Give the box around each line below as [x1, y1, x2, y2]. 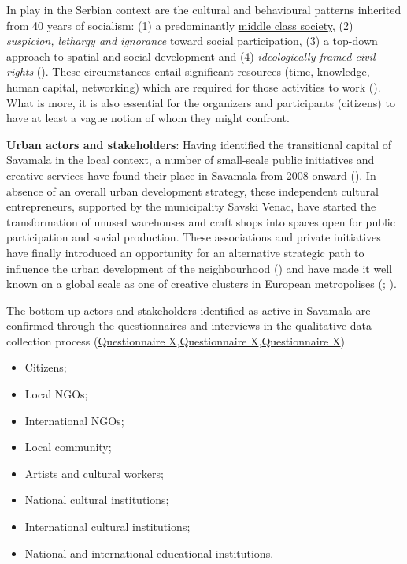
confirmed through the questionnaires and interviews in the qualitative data [6, 317, 372, 334]
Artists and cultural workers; [24, 465, 164, 481]
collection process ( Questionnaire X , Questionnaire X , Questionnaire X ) [6, 332, 345, 349]
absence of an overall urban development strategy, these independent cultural [6, 182, 379, 199]
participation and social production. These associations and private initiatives [6, 229, 381, 245]
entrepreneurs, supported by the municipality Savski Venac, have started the [6, 198, 376, 215]
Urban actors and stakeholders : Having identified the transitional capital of [6, 136, 392, 152]
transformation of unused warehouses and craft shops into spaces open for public [6, 213, 395, 230]
